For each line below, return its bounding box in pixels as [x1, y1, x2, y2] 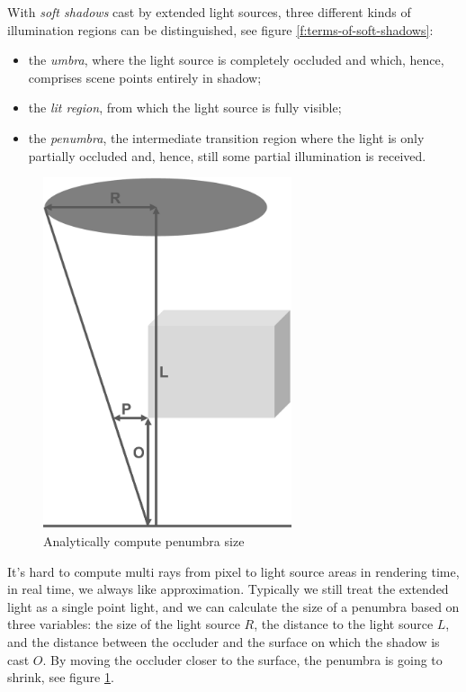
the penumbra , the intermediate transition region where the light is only [28, 128, 425, 147]
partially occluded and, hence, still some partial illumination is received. [28, 146, 426, 165]
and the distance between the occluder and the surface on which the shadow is [7, 633, 440, 652]
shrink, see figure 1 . [7, 668, 114, 687]
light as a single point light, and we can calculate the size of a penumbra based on [7, 597, 460, 616]
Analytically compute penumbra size [43, 532, 245, 551]
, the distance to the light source [254, 615, 434, 634]
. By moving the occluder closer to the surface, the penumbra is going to [42, 650, 443, 669]
